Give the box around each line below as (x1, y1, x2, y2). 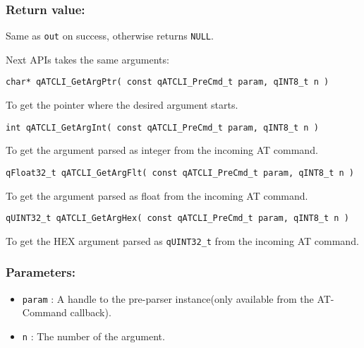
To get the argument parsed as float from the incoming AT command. (6, 188, 308, 203)
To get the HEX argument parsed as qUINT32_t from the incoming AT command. (6, 233, 359, 248)
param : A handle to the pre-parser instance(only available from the (22, 291, 314, 306)
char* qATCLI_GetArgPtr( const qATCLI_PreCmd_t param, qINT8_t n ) (6, 77, 329, 88)
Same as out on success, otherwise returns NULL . (6, 28, 214, 43)
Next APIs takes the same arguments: (6, 52, 169, 66)
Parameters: (6, 263, 76, 281)
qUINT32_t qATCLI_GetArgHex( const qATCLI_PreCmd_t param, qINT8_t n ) (6, 213, 349, 224)
